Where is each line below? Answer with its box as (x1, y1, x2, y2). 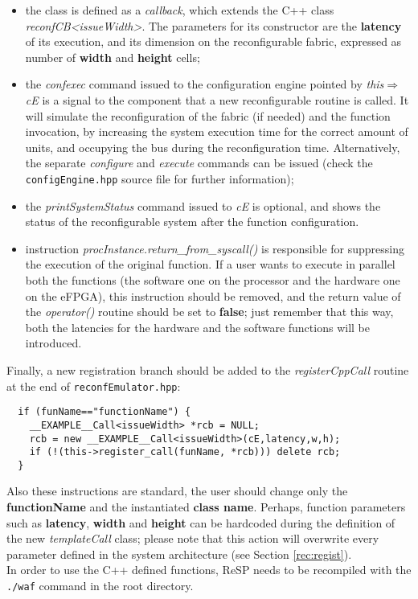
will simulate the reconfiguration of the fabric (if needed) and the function (25, 107, 391, 124)
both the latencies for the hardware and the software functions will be (25, 318, 370, 335)
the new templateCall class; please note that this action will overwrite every (6, 530, 379, 547)
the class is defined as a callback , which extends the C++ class (25, 2, 334, 18)
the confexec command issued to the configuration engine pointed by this (25, 76, 384, 92)
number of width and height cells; (25, 48, 200, 65)
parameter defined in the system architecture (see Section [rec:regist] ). (6, 545, 352, 562)
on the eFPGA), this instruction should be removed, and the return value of (25, 287, 401, 304)
